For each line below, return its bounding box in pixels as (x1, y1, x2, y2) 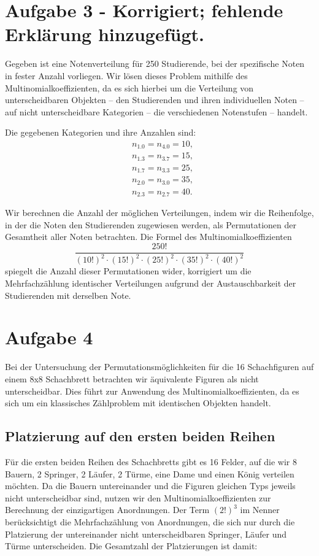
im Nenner (240, 503, 280, 516)
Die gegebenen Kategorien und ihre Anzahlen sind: (5, 126, 196, 139)
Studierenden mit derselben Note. (5, 288, 131, 301)
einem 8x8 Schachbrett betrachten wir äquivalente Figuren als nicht (5, 372, 259, 385)
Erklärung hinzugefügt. (5, 21, 204, 47)
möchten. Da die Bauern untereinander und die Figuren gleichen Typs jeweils (5, 479, 296, 492)
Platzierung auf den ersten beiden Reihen (5, 427, 275, 446)
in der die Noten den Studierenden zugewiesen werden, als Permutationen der (5, 218, 296, 231)
